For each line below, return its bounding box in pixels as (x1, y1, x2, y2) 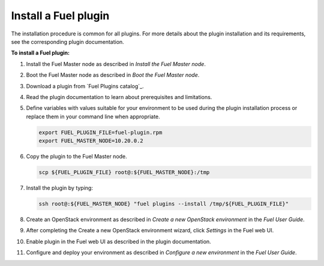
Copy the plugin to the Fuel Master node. (26, 153, 127, 160)
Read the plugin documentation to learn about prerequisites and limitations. (26, 93, 212, 100)
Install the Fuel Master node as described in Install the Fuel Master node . (26, 60, 206, 67)
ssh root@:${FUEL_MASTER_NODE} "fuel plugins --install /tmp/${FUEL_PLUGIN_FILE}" (38, 200, 289, 207)
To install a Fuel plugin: (11, 49, 70, 56)
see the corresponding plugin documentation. (11, 38, 124, 45)
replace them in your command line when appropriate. (26, 113, 160, 120)
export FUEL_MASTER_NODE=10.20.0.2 (38, 138, 143, 144)
